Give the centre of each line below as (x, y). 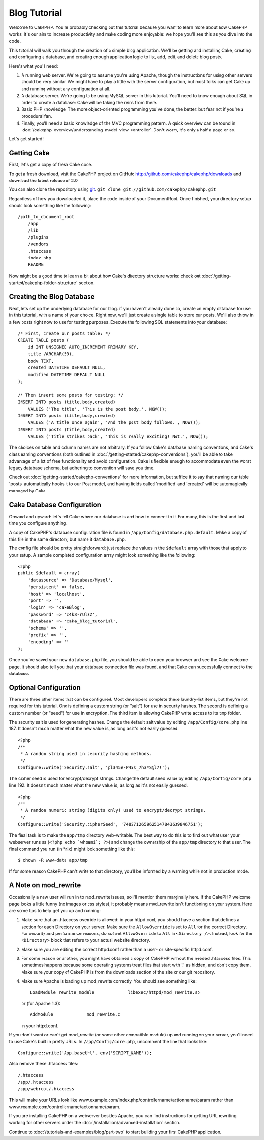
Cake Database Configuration (55, 505)
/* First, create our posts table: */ (64, 333)
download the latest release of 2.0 (44, 181)
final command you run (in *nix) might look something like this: (72, 849)
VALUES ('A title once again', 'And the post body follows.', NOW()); (114, 423)
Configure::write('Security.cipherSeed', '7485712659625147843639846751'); (110, 824)
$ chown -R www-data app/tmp (53, 860)
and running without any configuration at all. (66, 89)
